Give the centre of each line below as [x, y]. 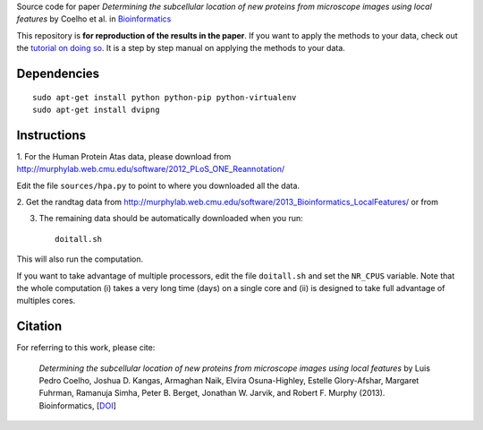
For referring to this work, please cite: [86, 348]
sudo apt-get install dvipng [96, 109]
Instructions [51, 135]
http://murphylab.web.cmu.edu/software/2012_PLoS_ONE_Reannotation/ [151, 169]
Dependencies [58, 73]
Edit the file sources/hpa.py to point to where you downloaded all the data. [158, 185]
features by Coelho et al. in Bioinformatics [94, 19]
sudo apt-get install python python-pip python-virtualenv [165, 97]
